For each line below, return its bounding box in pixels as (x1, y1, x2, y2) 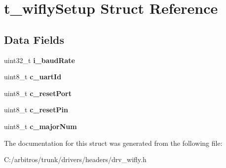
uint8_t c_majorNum (4, 121, 77, 131)
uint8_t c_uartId (4, 71, 62, 82)
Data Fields (4, 32, 65, 47)
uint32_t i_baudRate (4, 55, 75, 65)
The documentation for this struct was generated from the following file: (4, 137, 223, 148)
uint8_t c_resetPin (4, 104, 68, 115)
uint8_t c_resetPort (4, 88, 72, 98)
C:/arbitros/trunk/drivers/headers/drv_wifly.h (4, 154, 147, 165)
